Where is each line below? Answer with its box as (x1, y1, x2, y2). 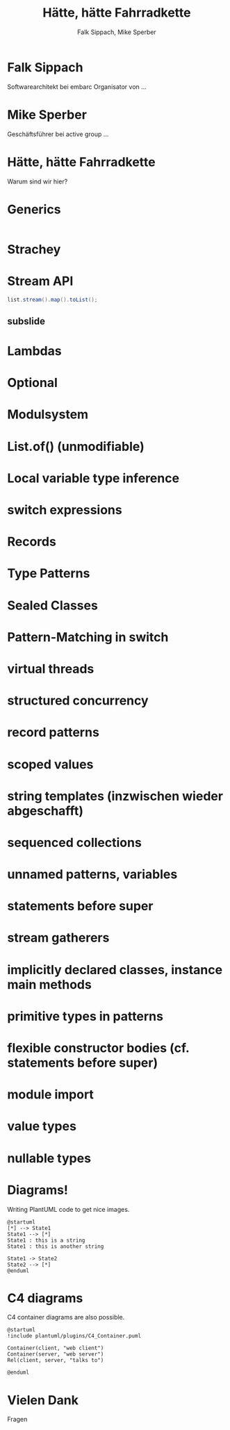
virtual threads (7, 661, 95, 677)
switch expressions (7, 502, 123, 518)
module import (7, 1087, 94, 1103)
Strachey (7, 241, 61, 257)
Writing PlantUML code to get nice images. (7, 1205, 130, 1213)
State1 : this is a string (7, 1237, 85, 1244)
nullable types (7, 1150, 92, 1166)
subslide (7, 315, 45, 327)
